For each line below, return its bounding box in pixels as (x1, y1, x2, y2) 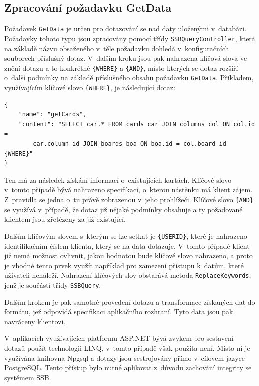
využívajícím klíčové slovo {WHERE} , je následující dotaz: (4, 82, 175, 93)
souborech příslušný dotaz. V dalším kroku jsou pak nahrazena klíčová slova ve (4, 53, 247, 63)
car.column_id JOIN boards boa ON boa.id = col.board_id (33, 140, 226, 148)
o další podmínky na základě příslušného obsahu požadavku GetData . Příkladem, (4, 72, 254, 83)
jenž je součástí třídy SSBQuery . (4, 279, 101, 290)
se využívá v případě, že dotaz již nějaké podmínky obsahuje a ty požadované (4, 204, 243, 214)
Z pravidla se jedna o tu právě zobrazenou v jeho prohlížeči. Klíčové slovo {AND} (4, 194, 254, 205)
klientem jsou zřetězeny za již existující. (4, 214, 126, 224)
